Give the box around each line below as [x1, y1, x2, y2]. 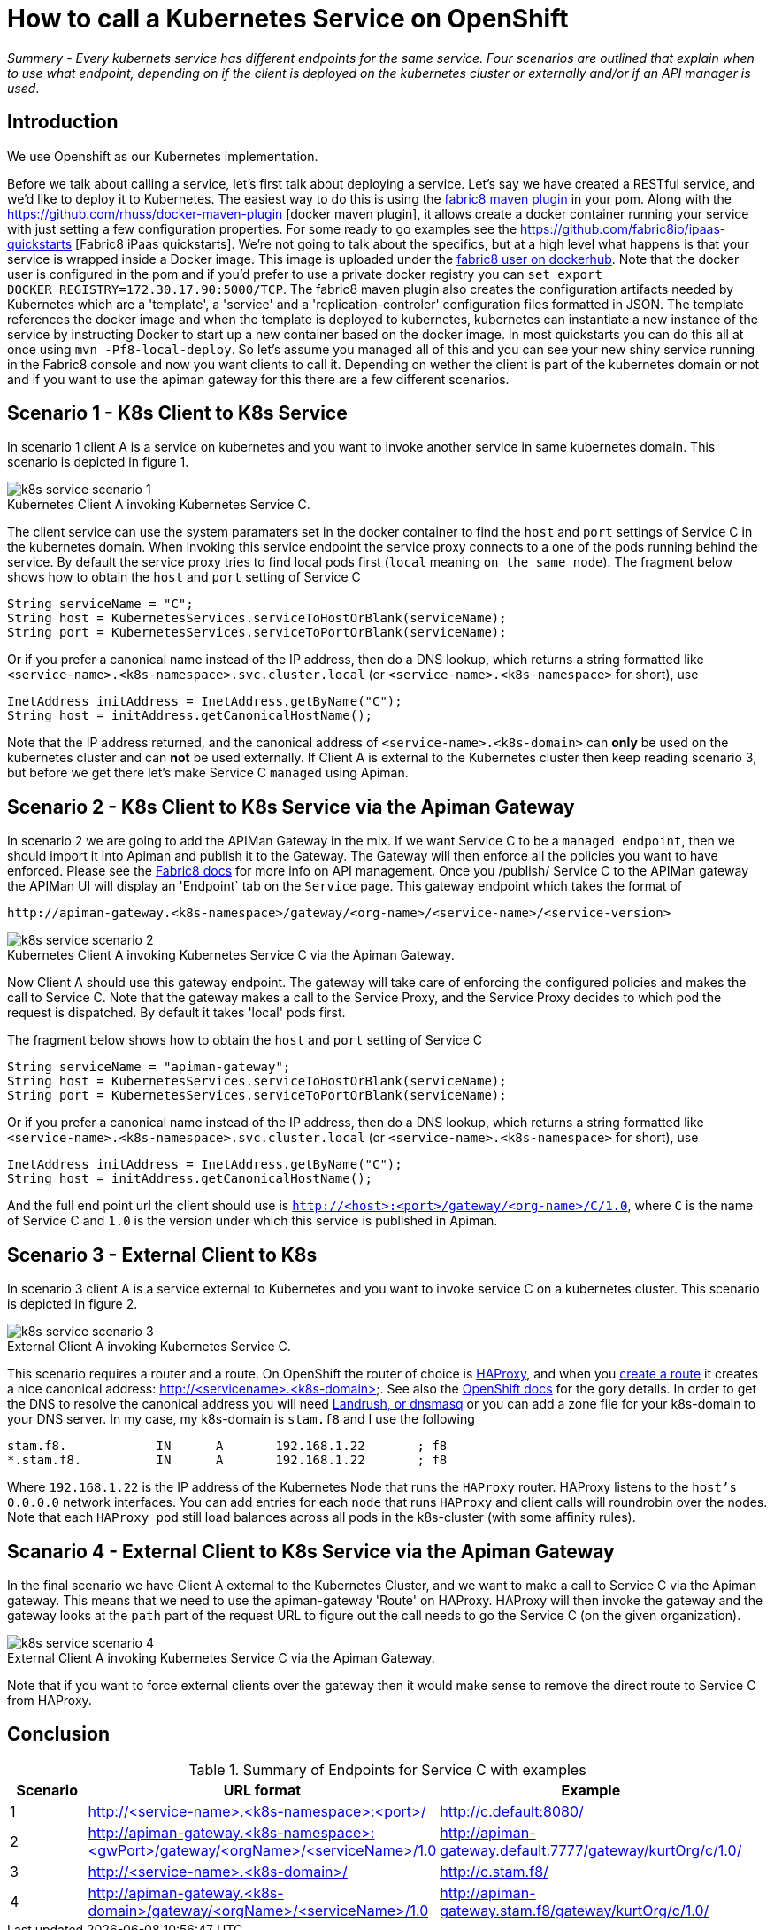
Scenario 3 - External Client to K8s [7, 1243, 318, 1266]
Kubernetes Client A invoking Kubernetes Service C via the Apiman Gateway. [7, 947, 455, 963]
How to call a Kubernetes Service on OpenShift [7, 4, 569, 34]
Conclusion [7, 1723, 111, 1746]
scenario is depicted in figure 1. [7, 454, 189, 470]
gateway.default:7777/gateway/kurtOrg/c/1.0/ [440, 1841, 742, 1859]
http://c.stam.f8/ [440, 1862, 548, 1880]
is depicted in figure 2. [7, 1296, 138, 1312]
